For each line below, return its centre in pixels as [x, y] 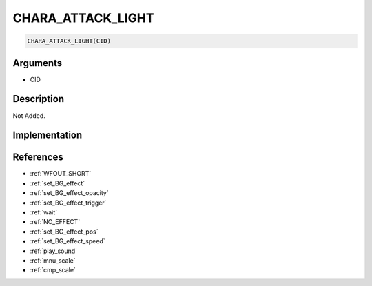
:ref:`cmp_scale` [53, 270]
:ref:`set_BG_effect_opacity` [70, 193]
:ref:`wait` [44, 212]
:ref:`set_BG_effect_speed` [68, 241]
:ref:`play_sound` [54, 251]
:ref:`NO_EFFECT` [55, 222]
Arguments [38, 63]
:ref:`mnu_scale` [53, 260]
